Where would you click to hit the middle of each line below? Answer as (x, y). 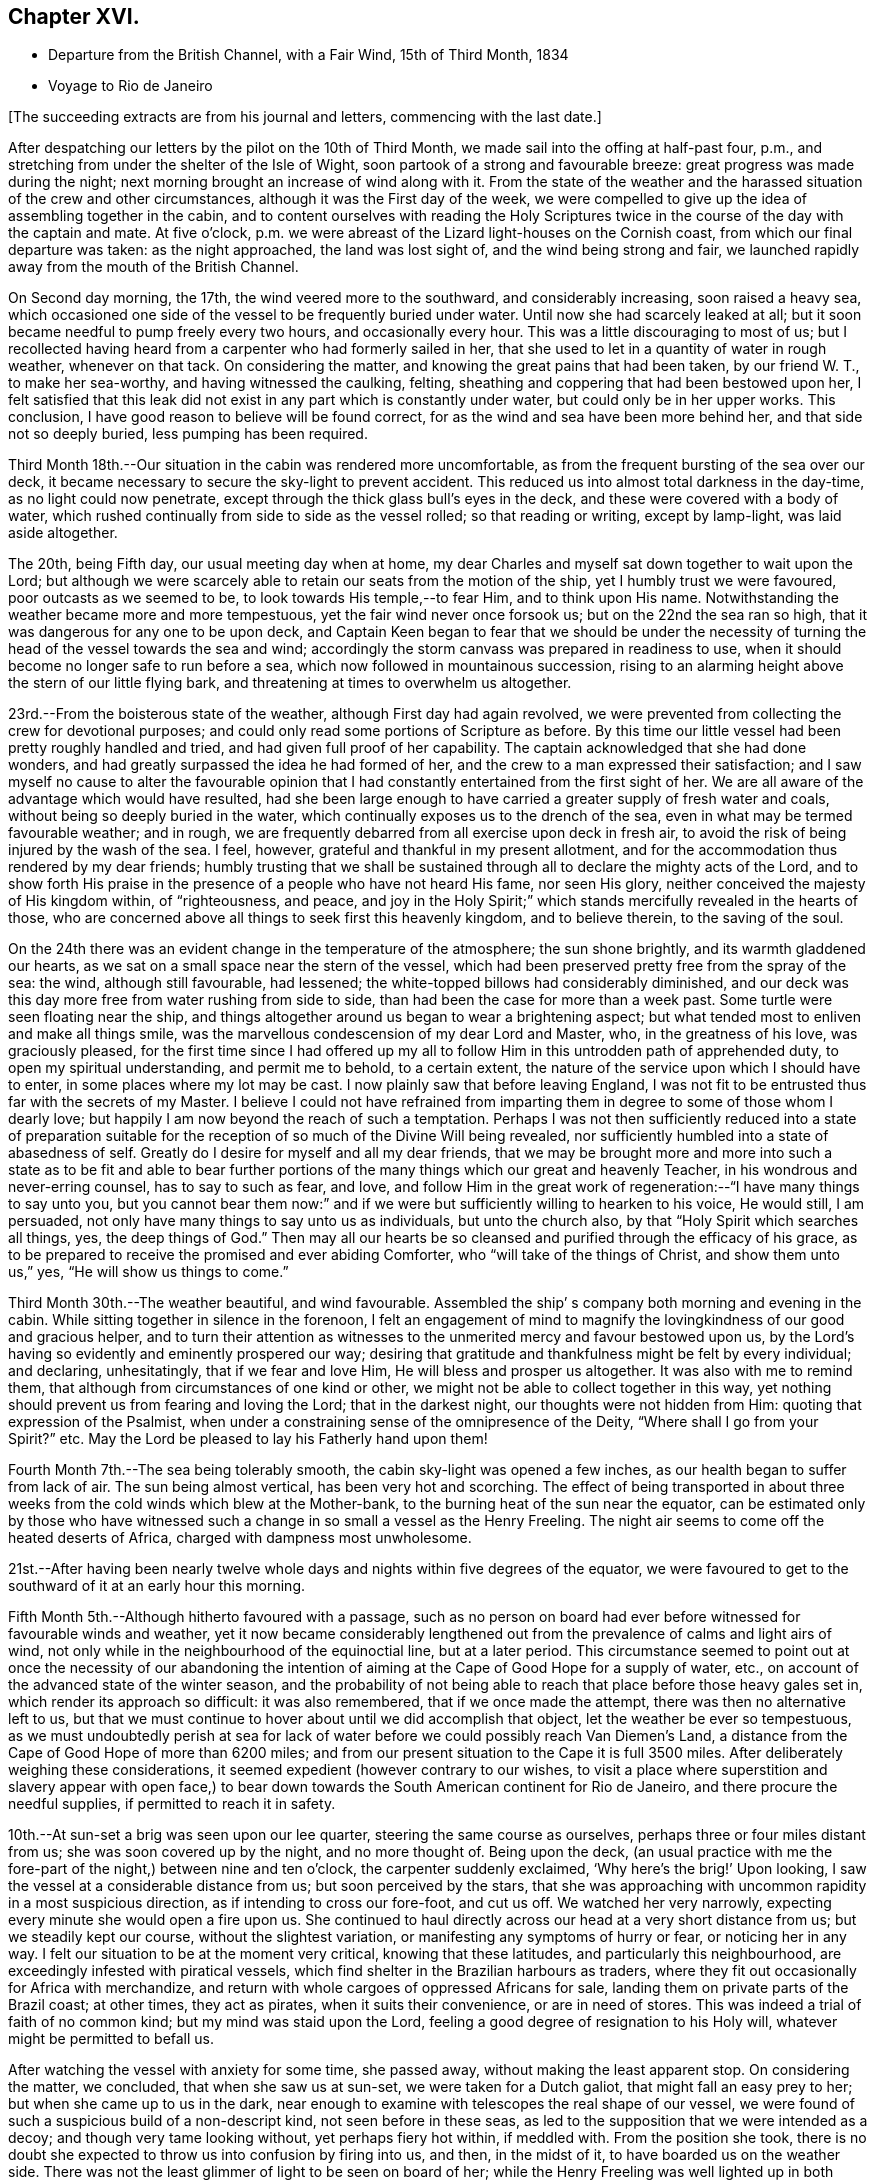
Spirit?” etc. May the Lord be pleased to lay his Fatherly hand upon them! (248, 1439)
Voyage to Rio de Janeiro (130, 86)
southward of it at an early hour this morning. (157, 1586)
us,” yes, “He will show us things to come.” (148, 1272)
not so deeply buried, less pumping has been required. (188, 434)
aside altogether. (63, 533)
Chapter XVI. (74, 16)
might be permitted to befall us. (111, 2039)
